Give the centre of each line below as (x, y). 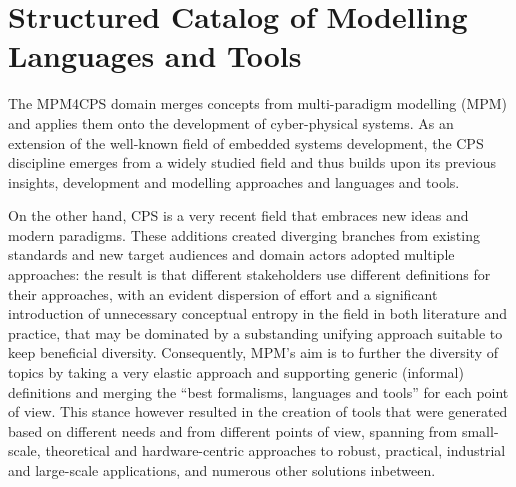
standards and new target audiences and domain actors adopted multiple (231, 254)
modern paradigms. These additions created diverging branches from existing (244, 234)
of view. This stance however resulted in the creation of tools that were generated (258, 411)
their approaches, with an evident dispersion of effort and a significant (223, 293)
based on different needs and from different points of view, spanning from (233, 430)
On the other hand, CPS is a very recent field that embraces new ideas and (238, 215)
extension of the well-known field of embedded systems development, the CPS (246, 142)
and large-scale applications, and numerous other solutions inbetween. (222, 470)
